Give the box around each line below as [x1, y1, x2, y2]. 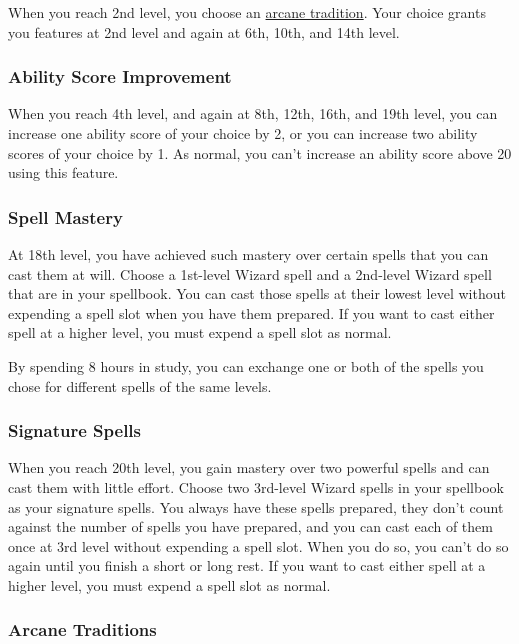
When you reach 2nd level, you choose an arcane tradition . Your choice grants [8, 2, 486, 22]
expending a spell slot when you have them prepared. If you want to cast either [8, 302, 495, 323]
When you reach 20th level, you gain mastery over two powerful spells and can [8, 457, 490, 478]
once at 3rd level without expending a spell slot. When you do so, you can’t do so [8, 535, 509, 556]
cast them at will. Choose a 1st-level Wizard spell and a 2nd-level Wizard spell [8, 263, 492, 284]
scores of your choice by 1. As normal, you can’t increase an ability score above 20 [8, 142, 512, 163]
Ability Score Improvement [8, 64, 232, 89]
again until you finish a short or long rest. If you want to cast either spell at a [8, 555, 486, 576]
